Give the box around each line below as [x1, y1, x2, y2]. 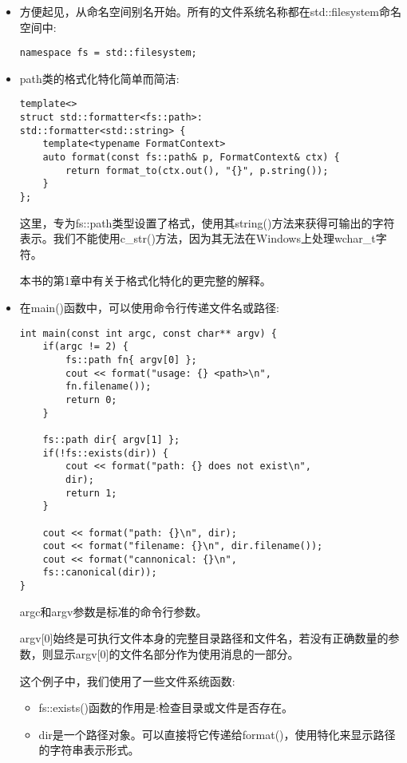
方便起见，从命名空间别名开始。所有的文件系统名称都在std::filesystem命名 [19, 3, 401, 19]
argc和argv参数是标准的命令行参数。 [19, 603, 207, 619]
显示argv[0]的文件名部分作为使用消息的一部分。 [53, 645, 299, 662]
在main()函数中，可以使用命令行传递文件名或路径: [19, 299, 279, 316]
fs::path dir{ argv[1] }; [42, 433, 180, 445]
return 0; [65, 393, 117, 405]
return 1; [65, 487, 117, 499]
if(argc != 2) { [42, 341, 128, 353]
